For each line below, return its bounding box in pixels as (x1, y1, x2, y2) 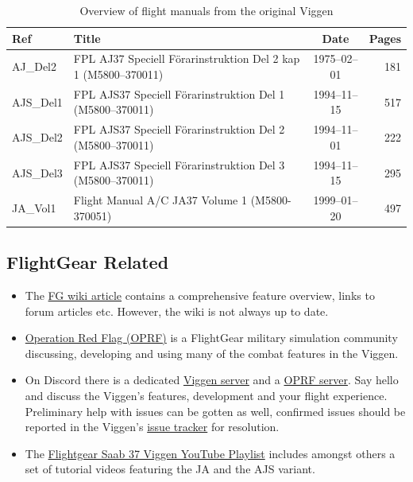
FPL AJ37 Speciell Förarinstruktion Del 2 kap (73, 50, 300, 67)
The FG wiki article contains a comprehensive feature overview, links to (25, 287, 375, 304)
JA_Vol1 (12, 199, 56, 216)
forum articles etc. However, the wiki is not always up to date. (25, 302, 329, 319)
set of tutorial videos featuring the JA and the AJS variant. (25, 461, 315, 477)
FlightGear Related (6, 250, 169, 274)
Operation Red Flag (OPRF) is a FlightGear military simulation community (25, 329, 398, 346)
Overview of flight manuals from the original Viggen (79, 2, 334, 18)
